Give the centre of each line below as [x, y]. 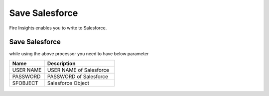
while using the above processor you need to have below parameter [79, 54]
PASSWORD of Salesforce [78, 76]
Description [61, 63]
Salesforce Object [68, 83]
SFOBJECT [25, 83]
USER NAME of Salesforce [78, 70]
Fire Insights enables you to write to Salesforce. [58, 28]
